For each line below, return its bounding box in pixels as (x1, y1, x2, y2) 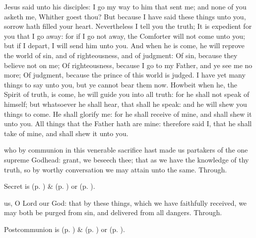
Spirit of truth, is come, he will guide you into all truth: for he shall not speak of (4, 89, 250, 99)
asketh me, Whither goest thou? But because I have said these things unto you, (4, 11, 246, 21)
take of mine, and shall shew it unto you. (4, 128, 128, 138)
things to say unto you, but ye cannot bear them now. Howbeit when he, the (4, 79, 237, 89)
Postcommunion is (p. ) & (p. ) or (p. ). (4, 224, 125, 234)
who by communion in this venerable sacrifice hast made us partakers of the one (4, 145, 248, 155)
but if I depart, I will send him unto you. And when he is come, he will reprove (4, 40, 245, 51)
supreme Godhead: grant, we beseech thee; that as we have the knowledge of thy (4, 154, 249, 164)
